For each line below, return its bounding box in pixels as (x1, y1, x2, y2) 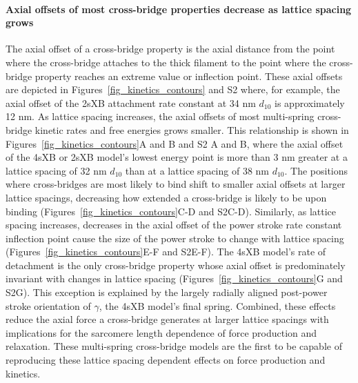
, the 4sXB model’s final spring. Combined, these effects (99, 298, 336, 313)
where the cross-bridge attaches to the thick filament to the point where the (6, 55, 326, 69)
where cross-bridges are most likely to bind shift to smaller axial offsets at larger (6, 177, 346, 191)
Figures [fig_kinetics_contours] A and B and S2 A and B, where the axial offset (6, 136, 344, 150)
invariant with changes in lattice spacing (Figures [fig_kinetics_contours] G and (6, 271, 343, 286)
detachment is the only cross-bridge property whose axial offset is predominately (6, 257, 346, 272)
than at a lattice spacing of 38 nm (125, 163, 269, 177)
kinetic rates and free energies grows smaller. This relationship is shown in (34, 122, 349, 137)
